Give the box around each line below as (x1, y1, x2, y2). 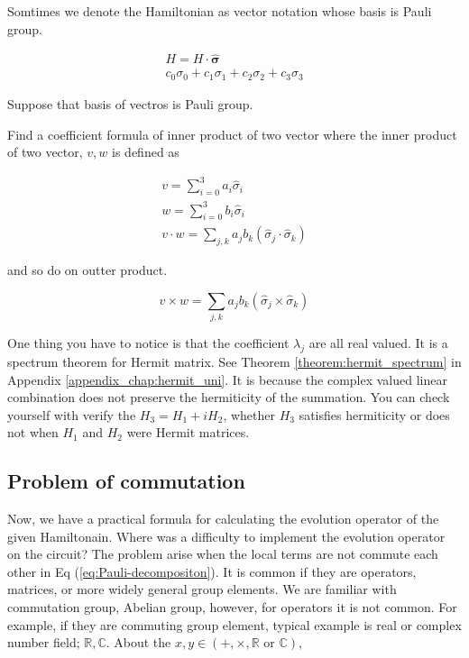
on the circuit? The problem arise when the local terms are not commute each (7, 544, 438, 563)
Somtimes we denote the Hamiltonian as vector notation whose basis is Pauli (7, 2, 432, 20)
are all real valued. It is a (308, 334, 448, 352)
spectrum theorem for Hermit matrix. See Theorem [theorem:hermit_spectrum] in (7, 352, 462, 370)
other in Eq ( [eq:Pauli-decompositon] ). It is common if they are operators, (7, 562, 417, 580)
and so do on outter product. (7, 260, 168, 279)
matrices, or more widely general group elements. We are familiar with (7, 580, 397, 599)
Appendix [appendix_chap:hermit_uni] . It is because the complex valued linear (7, 370, 447, 388)
